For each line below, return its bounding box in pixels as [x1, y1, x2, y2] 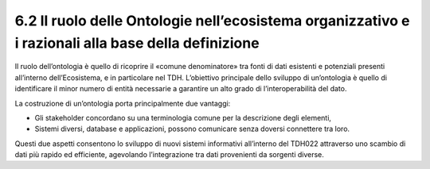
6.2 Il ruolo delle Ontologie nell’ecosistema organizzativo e [14, 12, 410, 29]
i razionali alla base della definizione [14, 34, 260, 52]
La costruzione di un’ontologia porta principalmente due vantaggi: [14, 98, 231, 108]
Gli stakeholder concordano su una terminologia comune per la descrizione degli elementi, [34, 113, 332, 122]
